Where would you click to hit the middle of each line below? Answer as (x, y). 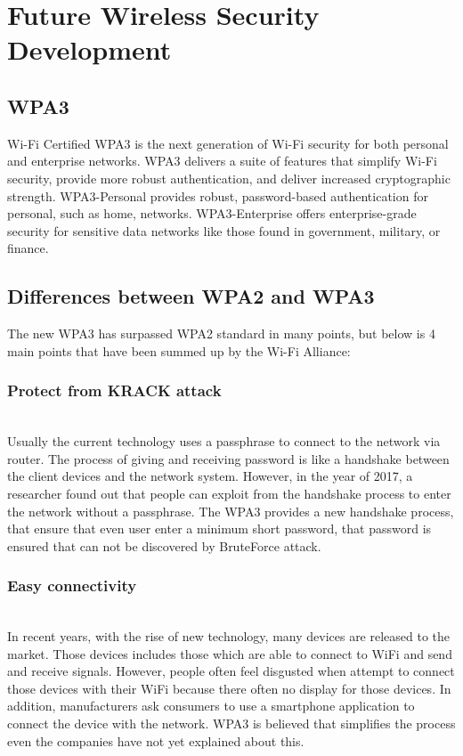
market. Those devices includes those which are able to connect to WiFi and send (230, 653)
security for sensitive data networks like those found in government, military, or (224, 230)
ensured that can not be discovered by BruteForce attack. (164, 545)
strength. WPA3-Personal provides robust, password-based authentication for (218, 195)
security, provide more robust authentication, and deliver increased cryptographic (229, 178)
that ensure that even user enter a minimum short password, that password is (219, 528)
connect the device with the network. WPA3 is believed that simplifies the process (231, 723)
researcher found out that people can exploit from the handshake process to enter (229, 493)
